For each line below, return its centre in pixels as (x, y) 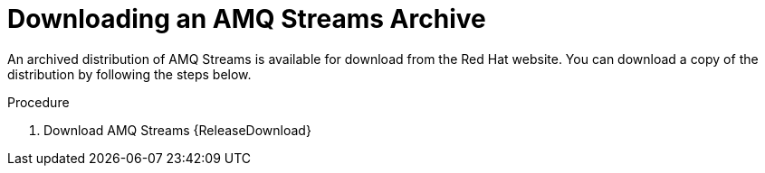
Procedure (38, 102)
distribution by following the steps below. (129, 74)
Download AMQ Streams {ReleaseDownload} (177, 130)
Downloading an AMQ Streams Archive (247, 19)
